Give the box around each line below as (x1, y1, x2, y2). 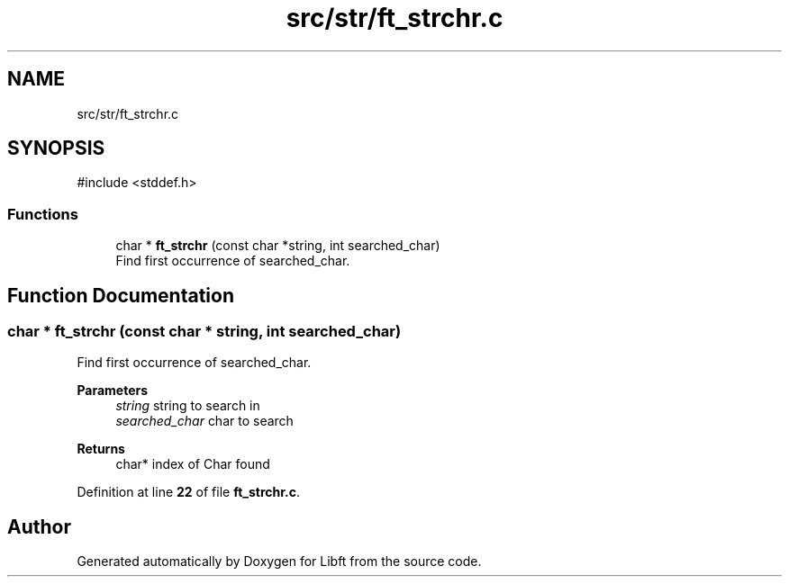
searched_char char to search (115, 413, 294, 429)
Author (7, 515, 71, 538)
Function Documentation (7, 283, 234, 307)
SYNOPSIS (7, 137, 105, 160)
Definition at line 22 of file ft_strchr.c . (77, 484, 301, 500)
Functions (7, 204, 78, 223)
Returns (77, 441, 125, 457)
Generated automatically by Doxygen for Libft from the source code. (77, 553, 482, 570)
